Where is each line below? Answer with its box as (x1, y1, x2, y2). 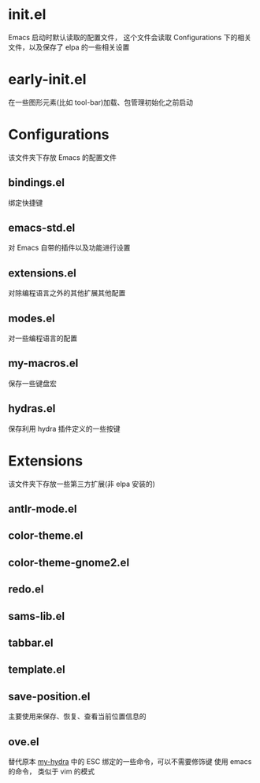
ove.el (8, 735, 39, 748)
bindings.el (8, 176, 65, 190)
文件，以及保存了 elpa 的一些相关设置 (8, 42, 130, 52)
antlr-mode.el (8, 503, 77, 516)
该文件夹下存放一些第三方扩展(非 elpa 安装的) (8, 479, 156, 488)
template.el (8, 663, 65, 677)
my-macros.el (8, 357, 79, 370)
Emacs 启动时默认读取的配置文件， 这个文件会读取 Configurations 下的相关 (8, 32, 252, 42)
